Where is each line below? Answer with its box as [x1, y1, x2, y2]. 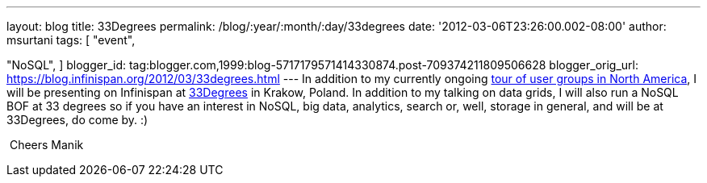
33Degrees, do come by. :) [6, 113, 149, 127]
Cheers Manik [9, 138, 84, 152]
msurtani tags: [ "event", [6, 33, 136, 47]
